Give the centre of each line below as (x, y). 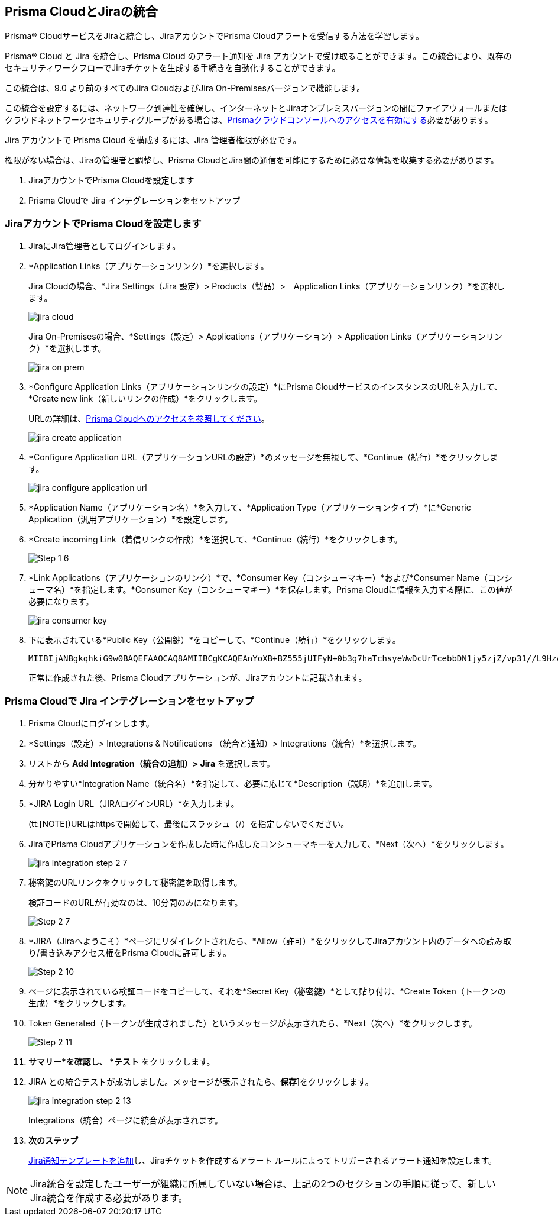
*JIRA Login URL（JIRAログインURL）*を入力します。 (134, 803)
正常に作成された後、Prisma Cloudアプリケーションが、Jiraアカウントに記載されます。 (198, 678)
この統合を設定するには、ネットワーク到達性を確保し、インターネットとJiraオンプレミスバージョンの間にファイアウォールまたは (256, 108)
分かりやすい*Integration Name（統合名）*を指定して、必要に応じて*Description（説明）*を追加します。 (233, 783)
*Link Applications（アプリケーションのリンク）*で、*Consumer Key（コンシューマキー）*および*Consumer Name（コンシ (270, 578)
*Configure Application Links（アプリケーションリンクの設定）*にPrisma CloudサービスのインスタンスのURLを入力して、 (265, 387)
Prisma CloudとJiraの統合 (81, 12)
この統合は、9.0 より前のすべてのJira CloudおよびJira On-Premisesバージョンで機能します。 (185, 88)
